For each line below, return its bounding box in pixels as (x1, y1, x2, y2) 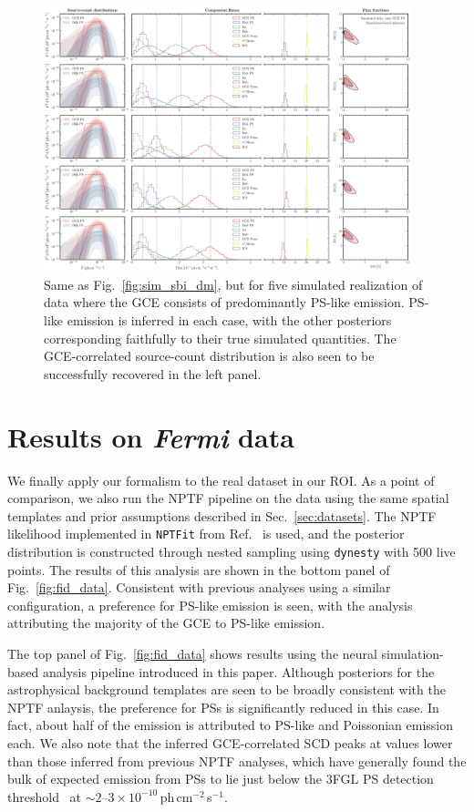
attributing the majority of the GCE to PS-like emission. (7, 613, 325, 632)
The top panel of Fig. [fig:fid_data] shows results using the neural (7, 644, 377, 663)
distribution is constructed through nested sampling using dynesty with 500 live (7, 542, 456, 561)
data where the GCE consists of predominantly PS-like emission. (44, 293, 405, 312)
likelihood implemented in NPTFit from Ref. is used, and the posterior (7, 524, 405, 543)
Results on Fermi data (7, 417, 294, 456)
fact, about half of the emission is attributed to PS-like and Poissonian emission (7, 715, 454, 735)
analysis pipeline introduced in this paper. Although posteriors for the (42, 662, 435, 681)
